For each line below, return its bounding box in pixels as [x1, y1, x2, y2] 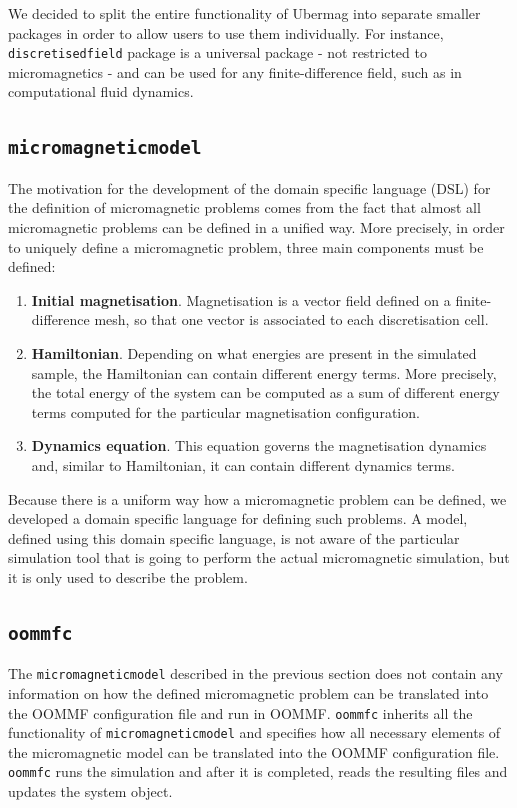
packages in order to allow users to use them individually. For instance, [8, 22, 444, 43]
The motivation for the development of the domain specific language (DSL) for [8, 177, 491, 198]
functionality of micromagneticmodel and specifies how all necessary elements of [8, 722, 501, 743]
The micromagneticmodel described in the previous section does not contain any [8, 663, 503, 684]
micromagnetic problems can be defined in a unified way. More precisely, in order [8, 217, 505, 237]
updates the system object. [8, 781, 173, 802]
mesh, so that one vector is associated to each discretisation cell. [94, 309, 489, 330]
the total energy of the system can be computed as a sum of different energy [31, 382, 500, 403]
